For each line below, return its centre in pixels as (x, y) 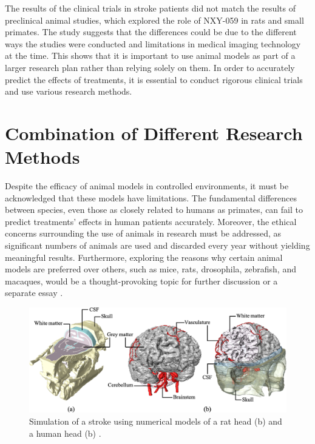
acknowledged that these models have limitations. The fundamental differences (151, 197)
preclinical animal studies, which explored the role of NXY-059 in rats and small (154, 20)
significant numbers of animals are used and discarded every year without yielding (157, 245)
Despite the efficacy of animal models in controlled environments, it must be (147, 186)
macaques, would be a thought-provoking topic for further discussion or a (141, 281)
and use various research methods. (69, 91)
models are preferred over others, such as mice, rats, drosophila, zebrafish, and (151, 269)
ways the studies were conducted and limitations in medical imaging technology (153, 43)
